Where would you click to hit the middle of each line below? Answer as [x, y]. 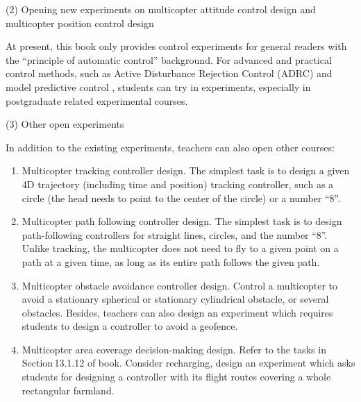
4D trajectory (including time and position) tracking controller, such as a [178, 184]
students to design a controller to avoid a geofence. [130, 326]
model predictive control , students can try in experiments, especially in [158, 86]
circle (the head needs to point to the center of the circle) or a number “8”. [181, 198]
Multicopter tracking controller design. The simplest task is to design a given [186, 170]
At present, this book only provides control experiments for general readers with [176, 46]
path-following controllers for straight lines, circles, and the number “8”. [175, 234]
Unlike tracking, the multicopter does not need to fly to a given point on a [180, 248]
